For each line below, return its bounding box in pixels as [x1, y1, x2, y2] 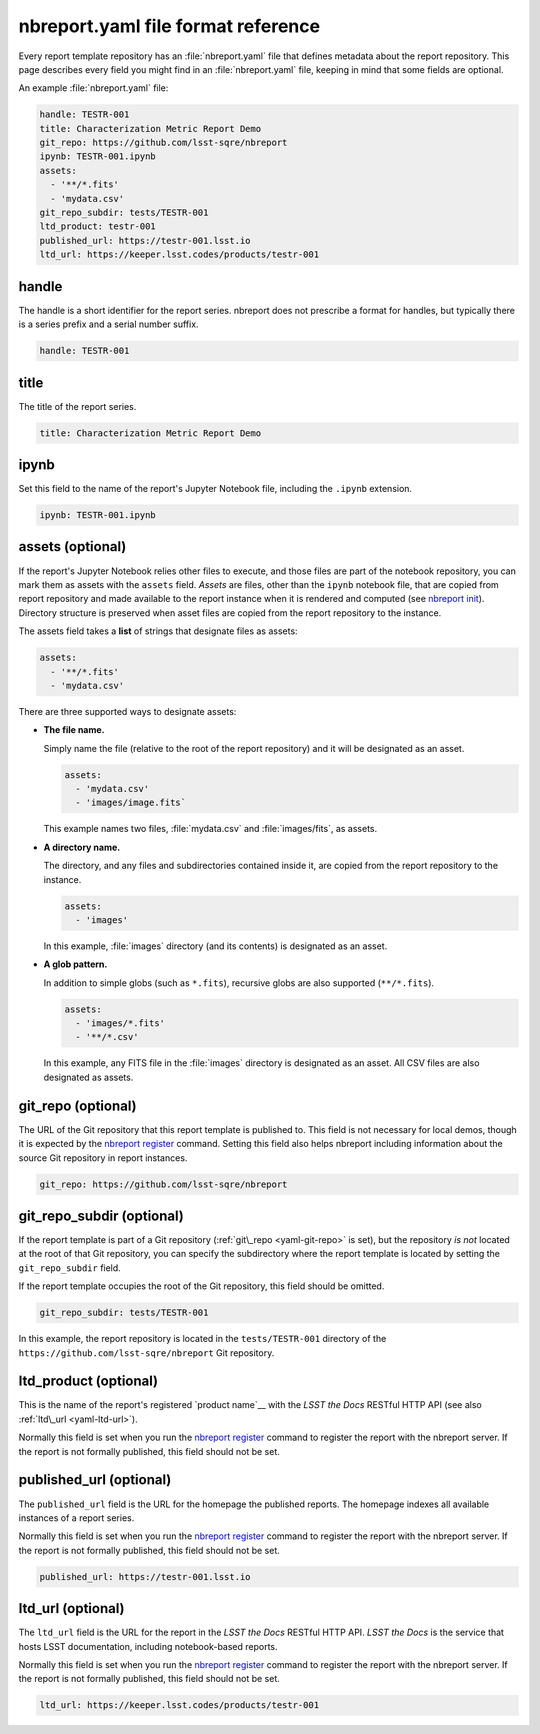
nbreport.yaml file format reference [18, 15, 320, 37]
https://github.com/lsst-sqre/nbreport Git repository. [18, 1346, 275, 1359]
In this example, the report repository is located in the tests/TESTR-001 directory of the [18, 1333, 387, 1345]
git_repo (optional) [18, 1097, 137, 1114]
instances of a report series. [18, 1511, 135, 1524]
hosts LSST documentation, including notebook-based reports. [18, 1640, 279, 1652]
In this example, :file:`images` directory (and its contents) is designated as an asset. [43, 940, 388, 952]
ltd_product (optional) [18, 1373, 159, 1390]
